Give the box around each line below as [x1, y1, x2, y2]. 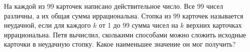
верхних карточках [186, 20, 242, 30]
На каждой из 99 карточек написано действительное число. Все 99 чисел [4, 1, 223, 11]
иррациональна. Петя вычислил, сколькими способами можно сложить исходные [4, 29, 247, 39]
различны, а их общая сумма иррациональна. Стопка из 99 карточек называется [4, 10, 244, 20]
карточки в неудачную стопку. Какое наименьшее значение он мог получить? [4, 39, 236, 49]
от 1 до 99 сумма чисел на [99, 20, 179, 30]
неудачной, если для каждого [4, 20, 91, 30]
